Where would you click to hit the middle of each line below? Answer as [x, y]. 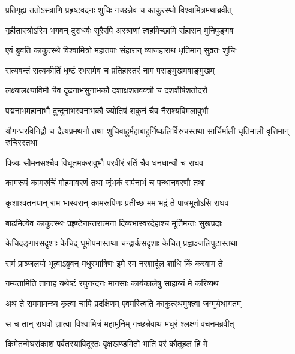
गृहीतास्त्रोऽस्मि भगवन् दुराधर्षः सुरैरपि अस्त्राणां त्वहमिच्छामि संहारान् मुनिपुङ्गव [120, 30]
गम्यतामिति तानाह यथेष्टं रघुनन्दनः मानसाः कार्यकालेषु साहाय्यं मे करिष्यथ [112, 283]
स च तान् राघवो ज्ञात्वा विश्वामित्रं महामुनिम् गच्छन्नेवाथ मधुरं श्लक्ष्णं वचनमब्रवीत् [120, 323]
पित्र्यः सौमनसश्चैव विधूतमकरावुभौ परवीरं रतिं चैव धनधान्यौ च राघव [105, 162]
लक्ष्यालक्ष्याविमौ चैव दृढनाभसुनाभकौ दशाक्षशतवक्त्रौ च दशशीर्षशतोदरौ [106, 90]
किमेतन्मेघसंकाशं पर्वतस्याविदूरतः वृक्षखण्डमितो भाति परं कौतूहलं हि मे [107, 344]
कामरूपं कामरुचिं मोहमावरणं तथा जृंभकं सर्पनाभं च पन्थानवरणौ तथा [105, 182]
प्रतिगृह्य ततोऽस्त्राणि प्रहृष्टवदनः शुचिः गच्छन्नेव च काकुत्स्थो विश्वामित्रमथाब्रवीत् [119, 10]
